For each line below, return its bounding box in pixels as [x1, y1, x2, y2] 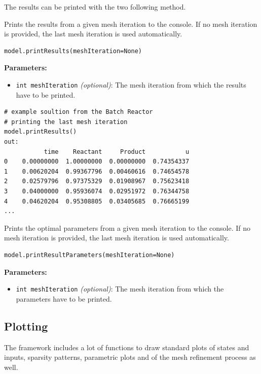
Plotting [4, 318, 48, 334]
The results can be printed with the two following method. [4, 2, 186, 12]
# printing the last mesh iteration [4, 118, 128, 126]
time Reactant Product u [44, 148, 190, 155]
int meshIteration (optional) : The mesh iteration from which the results [16, 79, 246, 90]
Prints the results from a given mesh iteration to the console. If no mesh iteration [4, 18, 257, 29]
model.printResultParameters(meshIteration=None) [4, 251, 175, 259]
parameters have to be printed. [16, 293, 112, 304]
